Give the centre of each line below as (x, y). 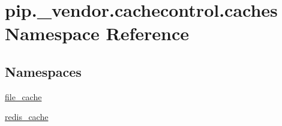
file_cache (23, 96)
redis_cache (27, 117)
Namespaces (43, 71)
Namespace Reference (97, 33)
